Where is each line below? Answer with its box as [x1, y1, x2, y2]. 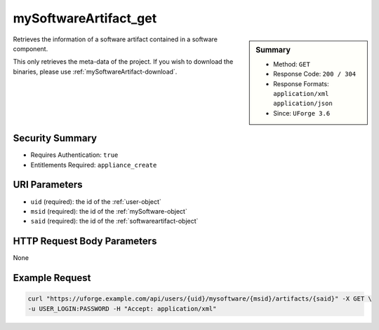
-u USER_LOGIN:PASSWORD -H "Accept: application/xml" [27, 305, 217, 312]
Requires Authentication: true [30, 151, 119, 159]
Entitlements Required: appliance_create [30, 160, 157, 169]
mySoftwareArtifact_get [13, 11, 157, 26]
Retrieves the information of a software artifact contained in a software [13, 35, 218, 43]
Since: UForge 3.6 [273, 109, 331, 117]
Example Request [13, 272, 91, 284]
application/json [273, 99, 333, 108]
